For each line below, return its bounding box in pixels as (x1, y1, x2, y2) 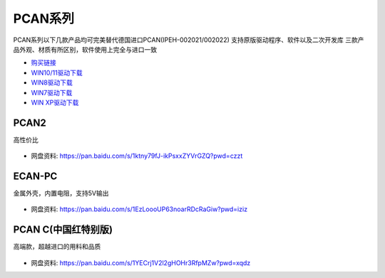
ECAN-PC (13, 171, 58, 182)
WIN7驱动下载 (31, 88, 73, 97)
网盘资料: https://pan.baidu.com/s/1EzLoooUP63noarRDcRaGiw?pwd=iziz (31, 205, 248, 213)
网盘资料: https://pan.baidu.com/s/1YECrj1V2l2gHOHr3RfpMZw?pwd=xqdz (31, 258, 251, 267)
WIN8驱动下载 (31, 78, 73, 87)
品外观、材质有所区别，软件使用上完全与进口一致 (13, 45, 157, 53)
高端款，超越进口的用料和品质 (13, 242, 101, 251)
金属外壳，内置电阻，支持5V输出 (13, 189, 109, 198)
